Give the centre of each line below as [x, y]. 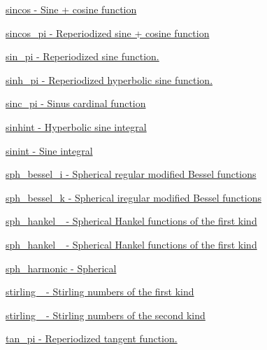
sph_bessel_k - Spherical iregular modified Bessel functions [133, 197]
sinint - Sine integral [49, 150]
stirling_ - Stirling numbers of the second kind [106, 315]
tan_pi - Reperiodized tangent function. [92, 338]
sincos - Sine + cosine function [71, 9]
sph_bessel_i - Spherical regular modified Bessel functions [131, 174]
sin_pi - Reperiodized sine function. [82, 56]
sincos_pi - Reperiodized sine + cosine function [108, 33]
